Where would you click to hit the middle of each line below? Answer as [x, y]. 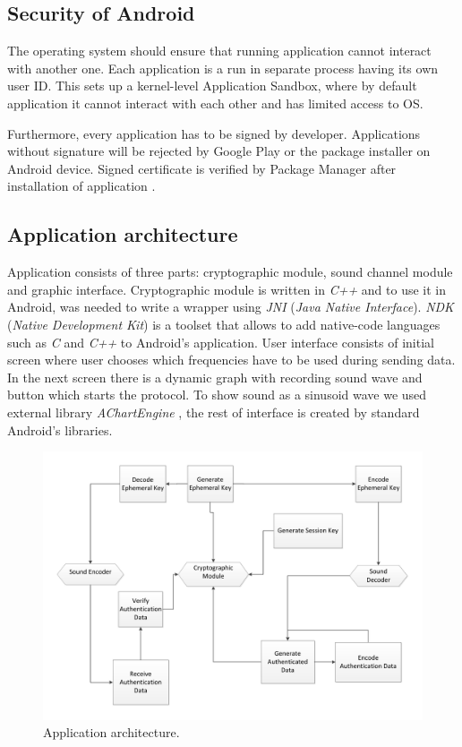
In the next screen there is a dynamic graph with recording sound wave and [215, 377]
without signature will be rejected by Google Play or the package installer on [219, 151]
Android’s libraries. [60, 429]
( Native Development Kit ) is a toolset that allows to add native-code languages [224, 324]
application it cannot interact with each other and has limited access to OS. [215, 103]
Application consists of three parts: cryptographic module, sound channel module [230, 272]
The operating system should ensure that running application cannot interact [219, 51]
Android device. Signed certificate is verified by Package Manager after [202, 168]
